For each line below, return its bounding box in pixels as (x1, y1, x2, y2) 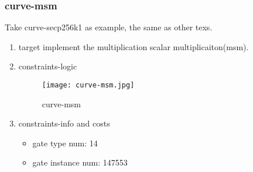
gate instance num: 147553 (32, 156, 128, 169)
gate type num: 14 (32, 136, 98, 149)
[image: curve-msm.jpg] (42, 81, 135, 89)
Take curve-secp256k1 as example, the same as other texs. (5, 21, 213, 33)
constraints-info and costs (18, 117, 110, 129)
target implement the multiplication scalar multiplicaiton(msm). (18, 40, 249, 52)
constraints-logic (18, 60, 77, 72)
